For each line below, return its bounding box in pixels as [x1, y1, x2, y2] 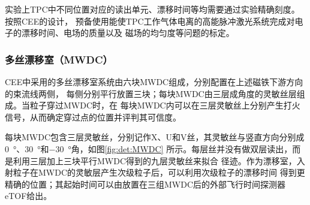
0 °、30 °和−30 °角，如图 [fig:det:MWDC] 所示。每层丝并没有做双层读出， [5, 142, 293, 155]
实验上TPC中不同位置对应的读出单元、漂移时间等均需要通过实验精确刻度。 [5, 3, 300, 15]
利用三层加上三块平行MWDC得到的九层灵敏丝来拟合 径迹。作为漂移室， [13, 154, 297, 167]
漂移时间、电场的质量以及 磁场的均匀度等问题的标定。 [21, 26, 234, 39]
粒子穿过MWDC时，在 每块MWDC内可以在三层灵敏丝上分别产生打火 [29, 99, 300, 111]
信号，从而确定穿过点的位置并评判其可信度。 [5, 110, 181, 123]
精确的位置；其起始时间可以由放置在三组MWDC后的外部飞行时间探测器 [5, 177, 286, 190]
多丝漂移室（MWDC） [5, 52, 113, 67]
